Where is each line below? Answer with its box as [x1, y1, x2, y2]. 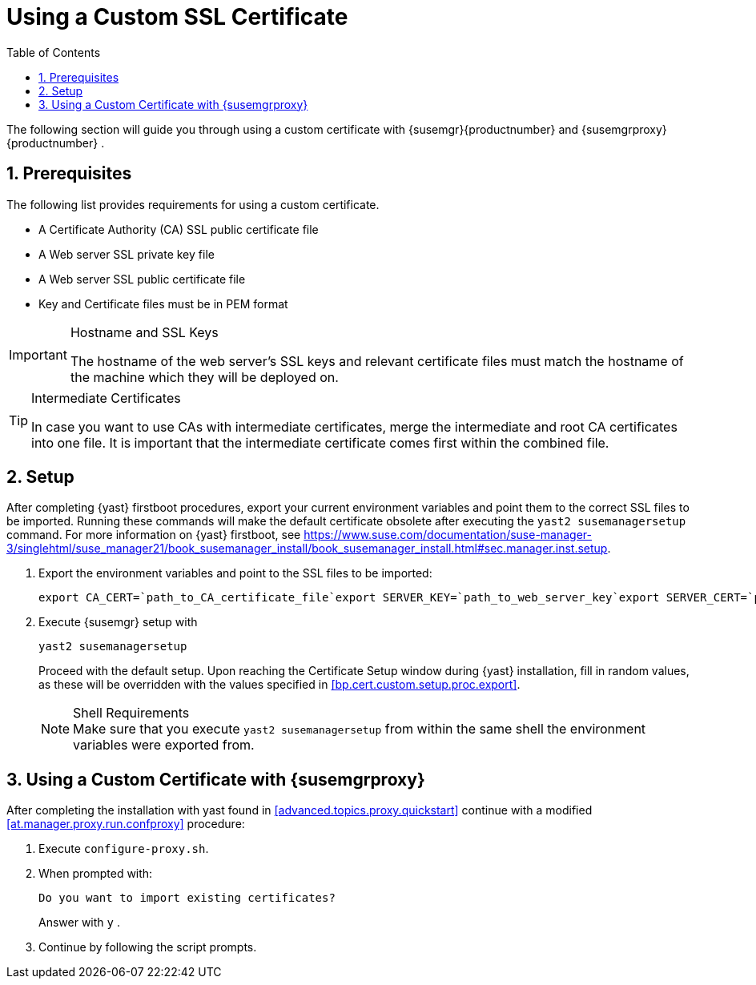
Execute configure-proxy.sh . [38, 842, 209, 856]
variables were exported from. [73, 737, 255, 754]
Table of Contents [6, 45, 101, 59]
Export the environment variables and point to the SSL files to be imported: [38, 566, 432, 581]
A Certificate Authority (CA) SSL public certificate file [38, 222, 319, 236]
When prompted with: [38, 866, 153, 881]
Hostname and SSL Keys [70, 324, 219, 340]
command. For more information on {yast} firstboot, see [6, 528, 301, 542]
